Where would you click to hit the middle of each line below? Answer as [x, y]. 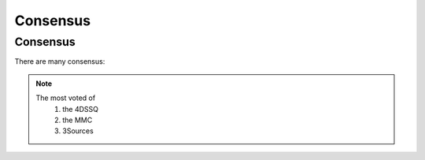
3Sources [78, 131]
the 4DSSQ [80, 109]
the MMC [78, 120]
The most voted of [66, 98]
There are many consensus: [60, 61]
